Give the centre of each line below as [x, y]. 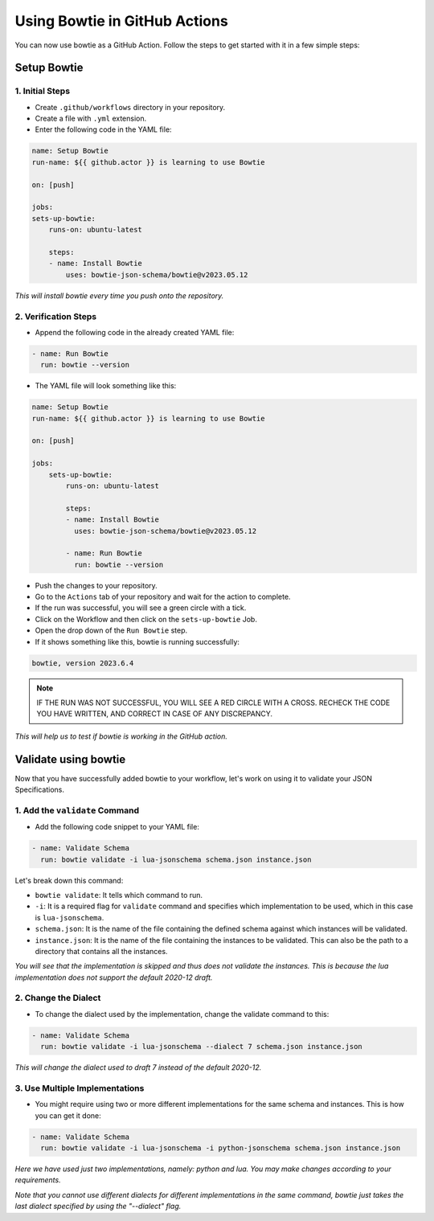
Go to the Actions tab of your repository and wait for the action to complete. [163, 597]
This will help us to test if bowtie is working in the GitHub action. [121, 736]
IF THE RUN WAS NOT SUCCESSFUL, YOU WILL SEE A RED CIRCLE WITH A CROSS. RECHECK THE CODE [213, 703]
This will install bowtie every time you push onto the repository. [119, 295]
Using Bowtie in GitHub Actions [121, 21]
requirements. [38, 1180]
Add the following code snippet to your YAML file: [117, 827]
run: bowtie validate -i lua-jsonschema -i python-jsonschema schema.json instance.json [221, 1148]
